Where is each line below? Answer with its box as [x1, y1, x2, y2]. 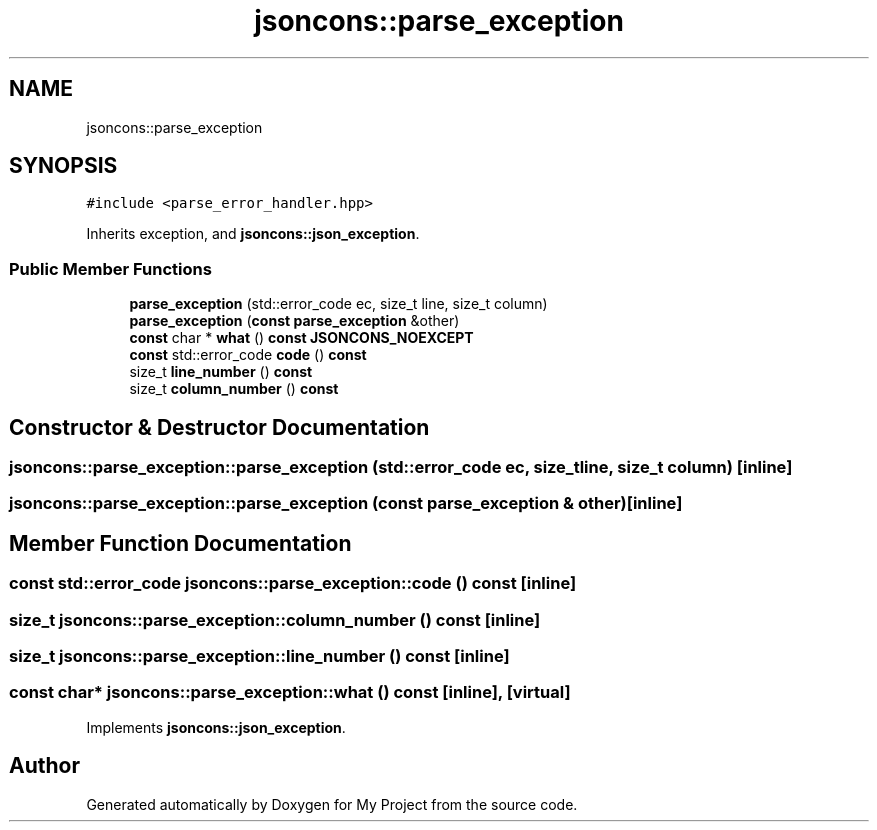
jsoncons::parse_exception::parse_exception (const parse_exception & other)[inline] [9, 493, 683, 514]
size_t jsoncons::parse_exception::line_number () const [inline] [9, 646, 510, 666]
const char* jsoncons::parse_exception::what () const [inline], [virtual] [9, 682, 571, 703]
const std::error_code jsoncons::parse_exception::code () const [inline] [9, 573, 577, 594]
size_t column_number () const [129, 380, 339, 398]
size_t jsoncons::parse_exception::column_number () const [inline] [9, 609, 541, 630]
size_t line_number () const [129, 363, 313, 381]
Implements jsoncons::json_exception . [86, 718, 346, 736]
